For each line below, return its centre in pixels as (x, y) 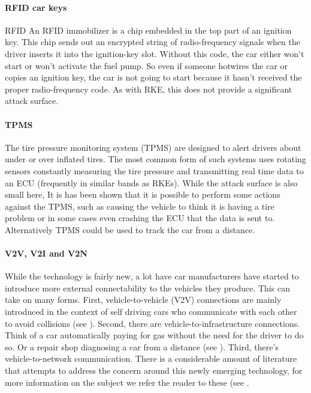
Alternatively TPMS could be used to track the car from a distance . (130, 229)
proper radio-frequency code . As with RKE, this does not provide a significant (149, 89)
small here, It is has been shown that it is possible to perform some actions (143, 194)
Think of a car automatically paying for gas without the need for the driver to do (154, 335)
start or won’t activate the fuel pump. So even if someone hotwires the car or (147, 65)
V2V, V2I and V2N (46, 253)
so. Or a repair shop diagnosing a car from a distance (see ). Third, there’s (142, 346)
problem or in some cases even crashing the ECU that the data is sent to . (140, 218)
